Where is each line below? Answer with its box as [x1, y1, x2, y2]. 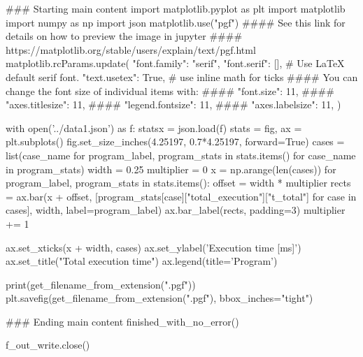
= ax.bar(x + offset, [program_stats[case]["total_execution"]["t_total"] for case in [6, 189, 357, 203]
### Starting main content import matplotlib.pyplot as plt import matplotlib [6, 1, 346, 15]
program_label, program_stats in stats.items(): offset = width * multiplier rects [6, 175, 351, 190]
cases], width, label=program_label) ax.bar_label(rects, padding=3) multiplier [6, 203, 346, 217]
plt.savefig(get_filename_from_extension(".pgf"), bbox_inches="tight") [6, 291, 313, 305]
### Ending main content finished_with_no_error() [6, 314, 239, 328]
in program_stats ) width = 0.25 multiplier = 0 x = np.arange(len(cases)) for [6, 161, 336, 176]
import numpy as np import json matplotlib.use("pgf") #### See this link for [6, 15, 346, 29]
